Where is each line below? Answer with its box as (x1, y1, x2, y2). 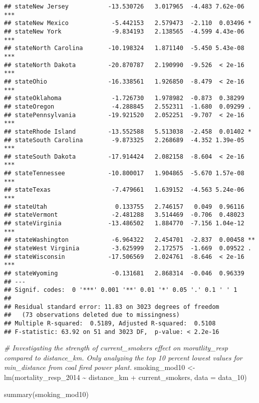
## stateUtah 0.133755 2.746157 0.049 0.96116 (4, 203, 244, 210)
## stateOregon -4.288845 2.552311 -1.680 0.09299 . (4, 103, 251, 110)
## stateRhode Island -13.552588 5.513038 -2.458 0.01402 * (4, 128, 251, 135)
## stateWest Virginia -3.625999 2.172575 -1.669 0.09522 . (4, 245, 251, 252)
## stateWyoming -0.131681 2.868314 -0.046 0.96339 (4, 270, 244, 277)
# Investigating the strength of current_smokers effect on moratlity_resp (4, 342, 228, 353)
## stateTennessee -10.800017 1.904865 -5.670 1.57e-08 (4, 170, 244, 177)
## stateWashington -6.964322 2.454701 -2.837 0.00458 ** (4, 236, 255, 244)
